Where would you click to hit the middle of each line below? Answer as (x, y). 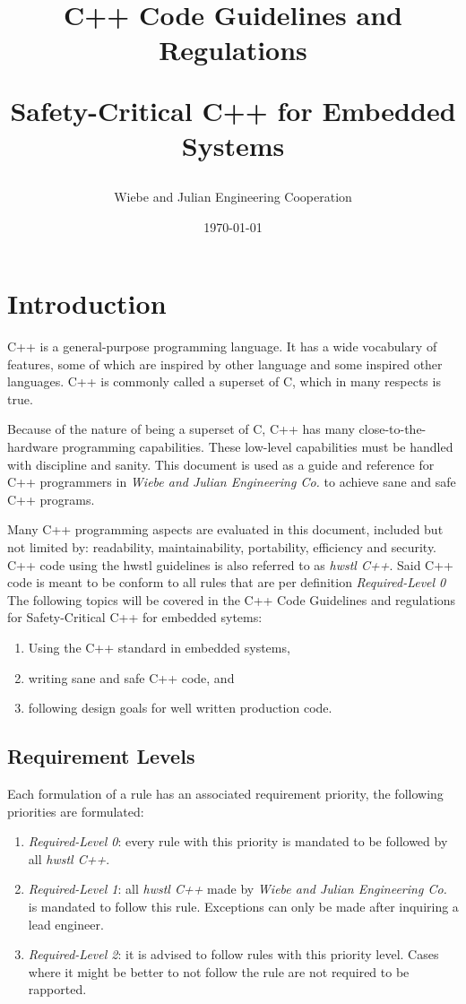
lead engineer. (66, 924)
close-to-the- (393, 429)
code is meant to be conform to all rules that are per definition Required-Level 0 (227, 582)
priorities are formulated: (76, 811)
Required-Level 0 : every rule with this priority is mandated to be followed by (238, 841)
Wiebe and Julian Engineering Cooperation (233, 196)
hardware (33, 447)
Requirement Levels (101, 756)
